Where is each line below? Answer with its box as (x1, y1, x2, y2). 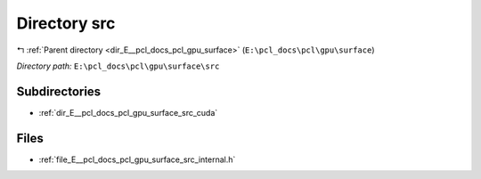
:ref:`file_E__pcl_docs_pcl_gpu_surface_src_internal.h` (38, 154, 236, 165)
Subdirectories (16, 84, 102, 99)
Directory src (16, 13, 116, 33)
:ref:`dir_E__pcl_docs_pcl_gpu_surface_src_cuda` (38, 107, 218, 118)
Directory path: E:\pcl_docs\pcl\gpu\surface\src (16, 61, 220, 71)
